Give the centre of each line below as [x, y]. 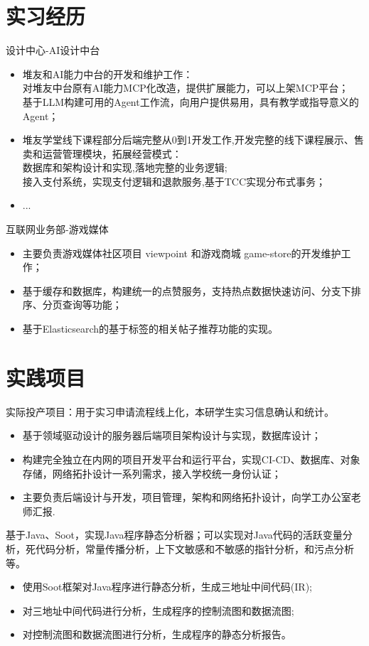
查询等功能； [92, 305]
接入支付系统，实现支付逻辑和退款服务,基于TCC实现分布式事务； [174, 181]
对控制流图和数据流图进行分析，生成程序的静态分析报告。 [157, 634]
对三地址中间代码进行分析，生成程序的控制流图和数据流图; [158, 610]
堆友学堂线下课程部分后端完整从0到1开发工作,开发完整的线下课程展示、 [188, 140]
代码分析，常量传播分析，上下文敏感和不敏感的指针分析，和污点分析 [194, 548]
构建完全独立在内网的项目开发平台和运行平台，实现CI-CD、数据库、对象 [191, 459]
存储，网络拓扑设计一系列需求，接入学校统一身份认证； [152, 473]
